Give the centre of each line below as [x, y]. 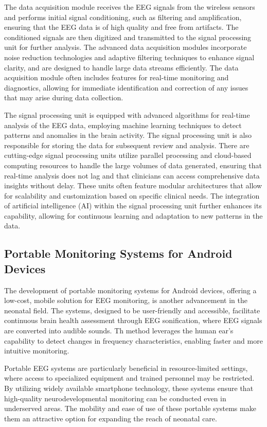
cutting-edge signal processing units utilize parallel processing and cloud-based [128, 155]
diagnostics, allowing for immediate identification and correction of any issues [126, 87]
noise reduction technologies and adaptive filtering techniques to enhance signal [129, 57]
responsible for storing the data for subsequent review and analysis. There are [127, 145]
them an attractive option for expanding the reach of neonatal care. [111, 418]
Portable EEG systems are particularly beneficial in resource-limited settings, [126, 368]
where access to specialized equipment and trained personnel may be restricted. [129, 378]
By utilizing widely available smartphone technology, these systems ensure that [129, 388]
